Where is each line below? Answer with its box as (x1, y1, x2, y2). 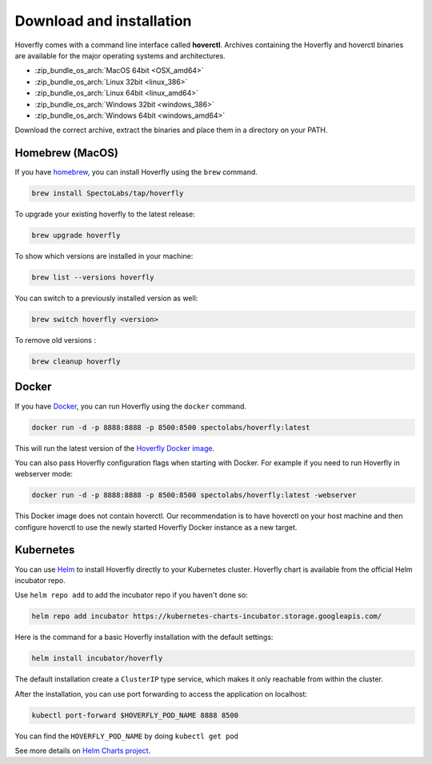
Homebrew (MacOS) (14, 147, 119, 160)
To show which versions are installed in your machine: (14, 251, 194, 261)
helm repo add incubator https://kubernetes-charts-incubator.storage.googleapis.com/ (31, 612, 382, 621)
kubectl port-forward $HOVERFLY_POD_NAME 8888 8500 (31, 710, 239, 720)
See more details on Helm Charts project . (14, 746, 151, 756)
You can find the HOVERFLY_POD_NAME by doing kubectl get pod (14, 731, 239, 741)
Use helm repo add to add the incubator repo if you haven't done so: (14, 590, 248, 600)
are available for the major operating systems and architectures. (14, 50, 226, 60)
